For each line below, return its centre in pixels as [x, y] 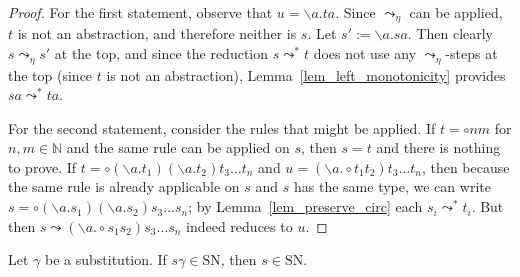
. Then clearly [450, 33]
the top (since [50, 74]
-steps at [471, 53]
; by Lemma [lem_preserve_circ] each [305, 206]
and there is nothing [438, 147]
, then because [465, 166]
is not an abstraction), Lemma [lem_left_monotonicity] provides [306, 74]
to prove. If [42, 166]
